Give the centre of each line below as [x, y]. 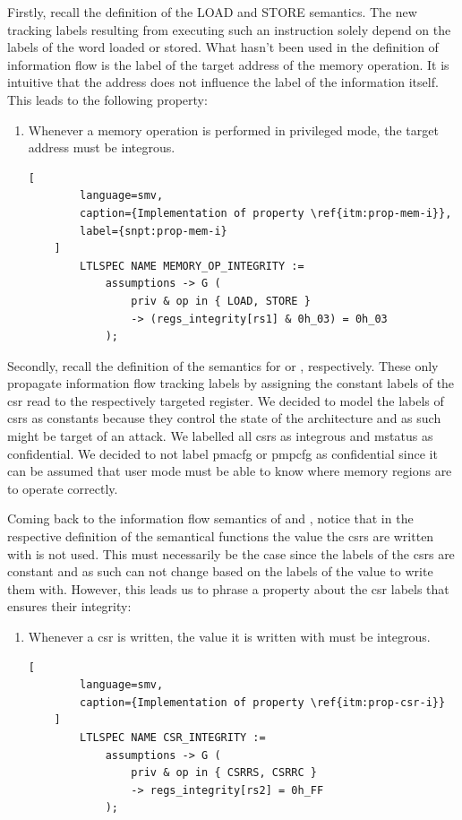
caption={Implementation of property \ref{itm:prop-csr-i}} [263, 702]
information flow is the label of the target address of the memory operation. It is [228, 64]
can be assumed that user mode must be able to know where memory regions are [230, 471]
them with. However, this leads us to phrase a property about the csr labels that [228, 588]
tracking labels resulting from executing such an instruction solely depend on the [229, 29]
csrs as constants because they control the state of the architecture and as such [224, 418]
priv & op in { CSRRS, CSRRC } [224, 773]
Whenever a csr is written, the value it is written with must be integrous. [229, 636]
